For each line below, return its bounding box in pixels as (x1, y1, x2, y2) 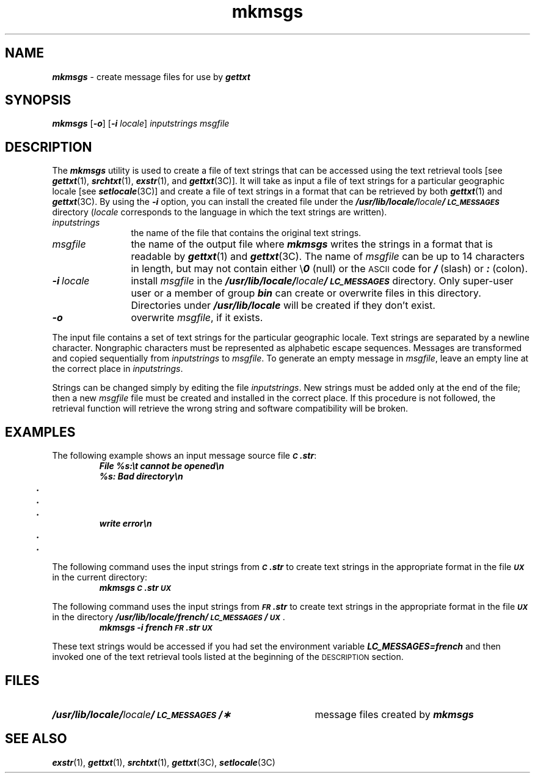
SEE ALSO (5, 731, 67, 747)
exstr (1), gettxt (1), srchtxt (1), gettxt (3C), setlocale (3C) (52, 757, 275, 768)
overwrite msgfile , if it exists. (131, 311, 263, 324)
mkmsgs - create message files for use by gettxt (52, 71, 250, 82)
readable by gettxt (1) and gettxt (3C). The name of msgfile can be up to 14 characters (131, 250, 525, 263)
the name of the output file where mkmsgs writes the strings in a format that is (131, 238, 493, 251)
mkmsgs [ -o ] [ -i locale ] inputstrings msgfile (52, 118, 230, 129)
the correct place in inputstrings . (52, 363, 183, 374)
